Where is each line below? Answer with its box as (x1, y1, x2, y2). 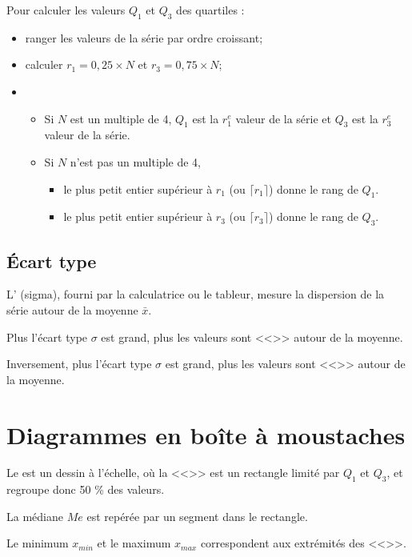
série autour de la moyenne (6, 301, 138, 318)
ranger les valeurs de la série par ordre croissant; (25, 29, 263, 46)
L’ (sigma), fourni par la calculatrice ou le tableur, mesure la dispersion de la (6, 286, 385, 303)
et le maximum (97, 535, 171, 551)
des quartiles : (176, 2, 245, 18)
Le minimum (6, 535, 69, 551)
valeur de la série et (235, 110, 332, 126)
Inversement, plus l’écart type (6, 355, 152, 372)
